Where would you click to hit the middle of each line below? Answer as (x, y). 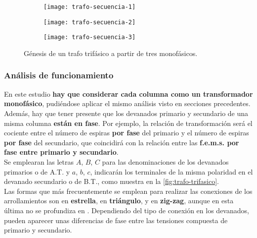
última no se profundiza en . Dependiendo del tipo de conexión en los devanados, (127, 210)
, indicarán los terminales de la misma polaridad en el (171, 171)
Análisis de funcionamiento (59, 75)
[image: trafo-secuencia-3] (90, 37)
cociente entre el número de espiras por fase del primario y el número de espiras (127, 133)
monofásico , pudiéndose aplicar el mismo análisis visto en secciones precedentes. (127, 103)
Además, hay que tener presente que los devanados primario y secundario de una (126, 113)
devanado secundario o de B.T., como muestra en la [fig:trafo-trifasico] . (111, 181)
